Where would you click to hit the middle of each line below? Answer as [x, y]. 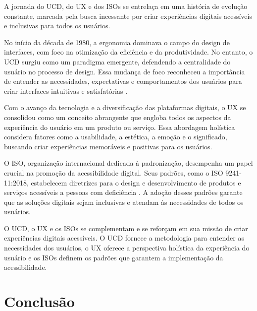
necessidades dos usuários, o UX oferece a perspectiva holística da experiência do [127, 248]
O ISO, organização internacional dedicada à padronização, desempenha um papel [128, 163]
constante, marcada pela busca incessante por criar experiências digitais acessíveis [128, 16]
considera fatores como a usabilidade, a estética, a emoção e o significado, [116, 137]
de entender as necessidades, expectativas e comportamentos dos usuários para [123, 81]
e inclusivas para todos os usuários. [57, 26]
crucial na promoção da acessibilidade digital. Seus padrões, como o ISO [114, 172]
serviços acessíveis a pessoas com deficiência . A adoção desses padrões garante [123, 192]
